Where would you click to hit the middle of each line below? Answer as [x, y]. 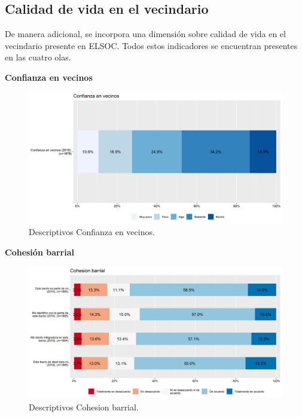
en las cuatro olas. [38, 57]
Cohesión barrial [39, 252]
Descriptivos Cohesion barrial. [84, 407]
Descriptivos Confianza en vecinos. [92, 232]
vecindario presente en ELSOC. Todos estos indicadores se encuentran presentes [151, 45]
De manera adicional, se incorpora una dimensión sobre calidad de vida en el [145, 34]
